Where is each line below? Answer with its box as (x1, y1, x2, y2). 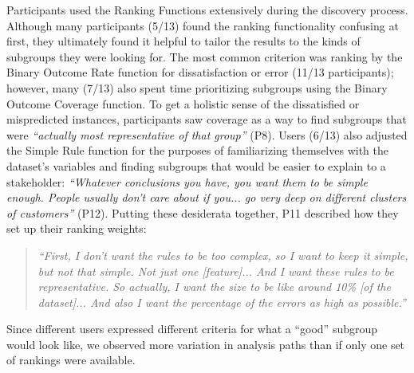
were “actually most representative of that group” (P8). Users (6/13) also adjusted (6, 126, 408, 143)
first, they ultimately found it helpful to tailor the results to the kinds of (6, 33, 361, 49)
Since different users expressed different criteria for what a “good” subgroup (6, 320, 378, 337)
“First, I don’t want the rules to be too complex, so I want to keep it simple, (37, 246, 408, 263)
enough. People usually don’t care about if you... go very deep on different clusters (6, 189, 407, 206)
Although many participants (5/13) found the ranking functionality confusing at (6, 17, 399, 33)
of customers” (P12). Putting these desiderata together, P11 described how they (6, 204, 399, 221)
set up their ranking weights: (6, 220, 147, 237)
